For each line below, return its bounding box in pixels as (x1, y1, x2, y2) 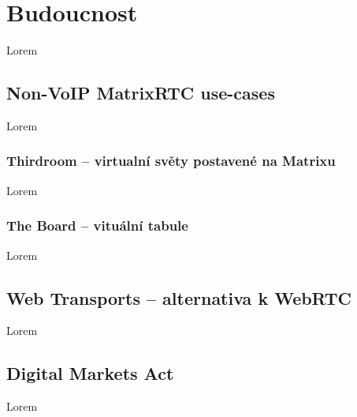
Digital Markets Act (6, 361, 174, 385)
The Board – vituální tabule (6, 216, 188, 235)
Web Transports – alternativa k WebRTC (6, 285, 351, 310)
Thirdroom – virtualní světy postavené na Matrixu (6, 151, 336, 171)
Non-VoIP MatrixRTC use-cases (6, 81, 275, 105)
